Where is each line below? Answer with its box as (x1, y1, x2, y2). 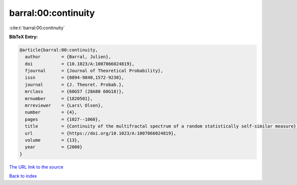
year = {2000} (25, 144, 83, 150)
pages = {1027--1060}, (25, 117, 101, 122)
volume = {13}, (25, 137, 80, 143)
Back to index (9, 173, 37, 179)
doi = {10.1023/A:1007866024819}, (25, 61, 135, 66)
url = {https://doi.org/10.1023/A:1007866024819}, (25, 130, 177, 136)
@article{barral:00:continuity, (19, 47, 99, 53)
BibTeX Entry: (9, 34, 38, 40)
